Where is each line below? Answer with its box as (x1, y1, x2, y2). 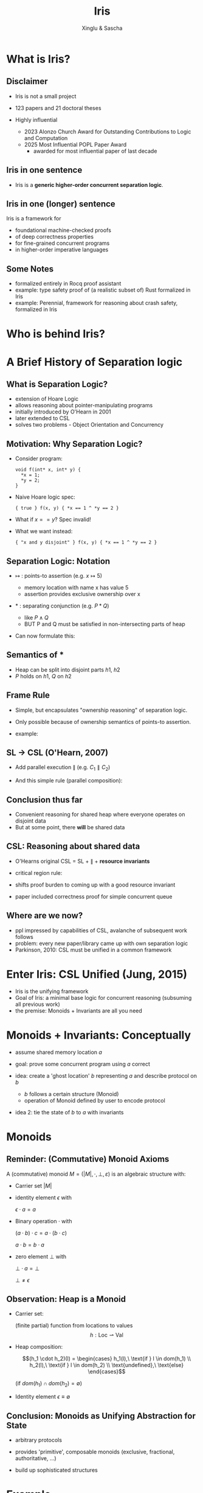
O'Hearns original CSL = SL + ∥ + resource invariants (15, 857, 150, 865)
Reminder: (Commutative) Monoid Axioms (6, 1154, 170, 1164)
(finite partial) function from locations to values (15, 1322, 133, 1329)
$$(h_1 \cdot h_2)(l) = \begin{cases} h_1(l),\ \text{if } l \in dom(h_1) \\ (22, 1355, 191, 1362)
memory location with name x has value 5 (24, 584, 129, 591)
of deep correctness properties (15, 233, 94, 241)
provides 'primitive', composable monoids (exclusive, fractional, (15, 1448, 175, 1455)
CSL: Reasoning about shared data (6, 841, 140, 852)
